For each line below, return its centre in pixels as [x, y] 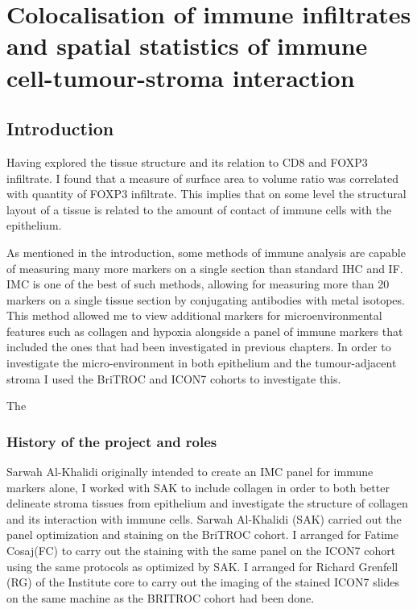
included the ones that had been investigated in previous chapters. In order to [199, 347]
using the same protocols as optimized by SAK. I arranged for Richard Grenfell [202, 566]
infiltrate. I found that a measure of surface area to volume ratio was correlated [202, 178]
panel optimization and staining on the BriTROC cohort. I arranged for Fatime [203, 534]
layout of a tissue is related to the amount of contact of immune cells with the [199, 209]
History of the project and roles [112, 441]
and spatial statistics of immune [187, 46]
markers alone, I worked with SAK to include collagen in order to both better [198, 487]
